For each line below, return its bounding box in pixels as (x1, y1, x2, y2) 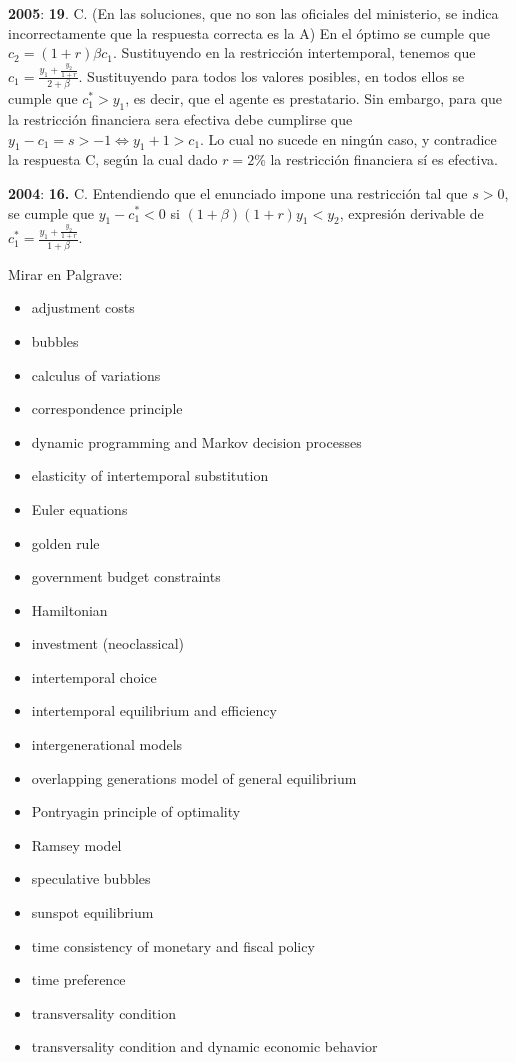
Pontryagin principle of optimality (31, 801, 241, 822)
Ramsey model (31, 834, 122, 855)
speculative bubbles (31, 868, 151, 889)
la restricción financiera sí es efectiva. (270, 149, 498, 170)
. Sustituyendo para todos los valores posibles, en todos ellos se (78, 65, 465, 86)
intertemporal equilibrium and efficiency (31, 700, 277, 721)
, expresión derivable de (339, 202, 484, 223)
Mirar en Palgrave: (8, 263, 123, 284)
